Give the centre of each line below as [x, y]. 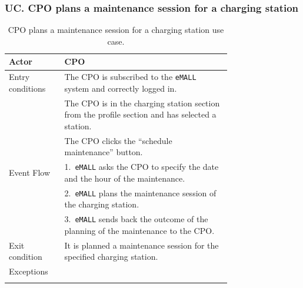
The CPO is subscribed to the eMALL [130, 77]
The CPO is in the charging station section [142, 103]
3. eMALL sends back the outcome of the [136, 219]
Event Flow [29, 173]
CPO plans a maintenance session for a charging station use [116, 30]
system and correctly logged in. [121, 88]
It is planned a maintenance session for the [141, 245]
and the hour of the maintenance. [125, 178]
